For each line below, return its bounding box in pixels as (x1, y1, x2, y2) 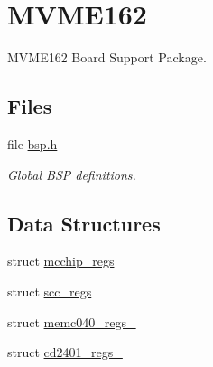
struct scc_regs (7, 281, 92, 300)
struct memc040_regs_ (7, 312, 136, 331)
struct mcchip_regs (7, 251, 115, 270)
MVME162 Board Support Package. (7, 48, 207, 67)
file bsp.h (7, 134, 58, 153)
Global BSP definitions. (7, 165, 136, 183)
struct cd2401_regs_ (7, 343, 123, 362)
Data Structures (7, 209, 161, 237)
